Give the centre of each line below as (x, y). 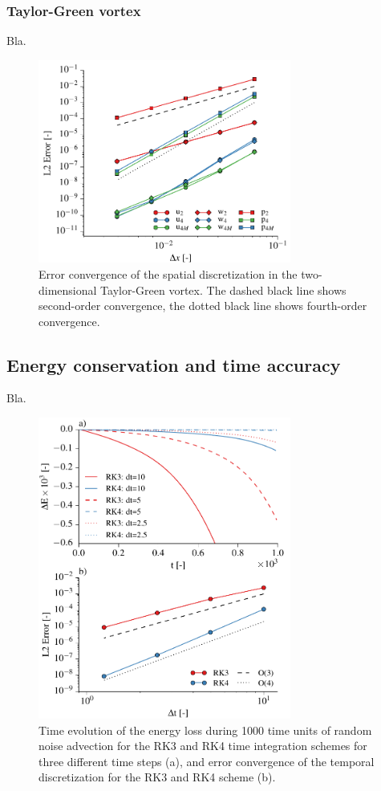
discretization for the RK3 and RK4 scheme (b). (157, 777)
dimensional (68, 289)
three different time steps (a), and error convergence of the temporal (207, 761)
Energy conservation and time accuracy (174, 364)
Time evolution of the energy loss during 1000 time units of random (205, 730)
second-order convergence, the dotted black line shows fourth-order (203, 306)
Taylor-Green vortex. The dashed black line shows (223, 289)
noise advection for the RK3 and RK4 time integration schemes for (203, 746)
